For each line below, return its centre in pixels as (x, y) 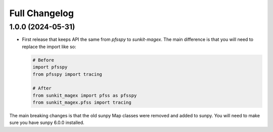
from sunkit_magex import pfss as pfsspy (85, 95)
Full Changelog (42, 13)
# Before (43, 60)
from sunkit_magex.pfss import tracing (82, 103)
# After (42, 88)
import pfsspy (50, 67)
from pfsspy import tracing (67, 74)
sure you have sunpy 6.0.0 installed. (47, 123)
